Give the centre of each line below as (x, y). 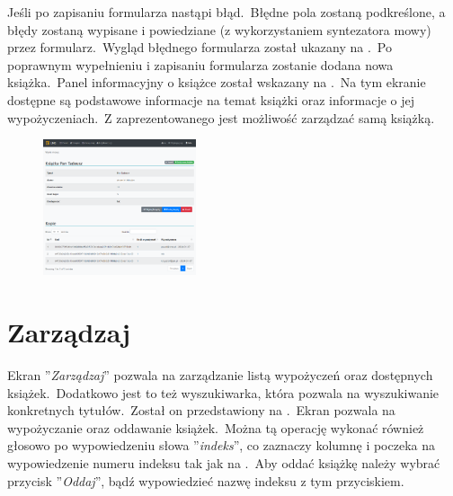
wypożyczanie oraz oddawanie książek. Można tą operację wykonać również (216, 427)
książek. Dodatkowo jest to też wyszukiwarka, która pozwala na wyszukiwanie (223, 392)
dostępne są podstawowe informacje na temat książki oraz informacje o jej (211, 99)
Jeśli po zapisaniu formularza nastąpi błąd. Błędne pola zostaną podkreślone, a (226, 12)
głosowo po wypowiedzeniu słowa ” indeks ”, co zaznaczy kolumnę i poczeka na (221, 445)
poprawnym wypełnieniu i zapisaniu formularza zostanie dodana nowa (200, 64)
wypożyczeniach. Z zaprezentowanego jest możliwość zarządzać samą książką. (221, 117)
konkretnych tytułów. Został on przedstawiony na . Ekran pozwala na (201, 410)
